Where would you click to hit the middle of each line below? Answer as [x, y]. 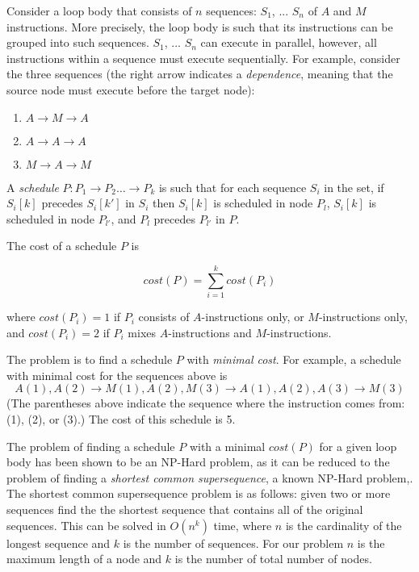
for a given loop [358, 446]
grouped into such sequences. [78, 42]
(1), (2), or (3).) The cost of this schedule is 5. [121, 419]
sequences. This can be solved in [86, 525]
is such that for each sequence [233, 187]
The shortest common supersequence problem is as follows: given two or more [199, 493]
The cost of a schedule [62, 246]
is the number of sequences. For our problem [233, 543]
